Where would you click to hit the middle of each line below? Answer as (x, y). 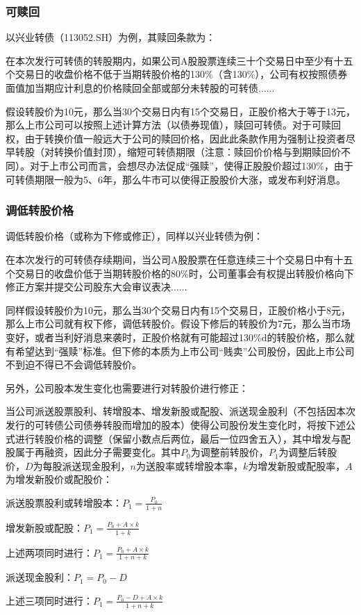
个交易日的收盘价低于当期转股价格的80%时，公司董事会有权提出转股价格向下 (180, 273)
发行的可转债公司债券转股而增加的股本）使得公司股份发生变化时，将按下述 (176, 424)
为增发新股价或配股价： (59, 479)
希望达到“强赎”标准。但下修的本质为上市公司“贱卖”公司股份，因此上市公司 (185, 351)
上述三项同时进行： (49, 600)
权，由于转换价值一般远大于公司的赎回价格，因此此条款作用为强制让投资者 (176, 138)
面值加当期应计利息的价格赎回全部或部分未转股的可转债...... (140, 88)
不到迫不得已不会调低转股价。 (74, 364)
